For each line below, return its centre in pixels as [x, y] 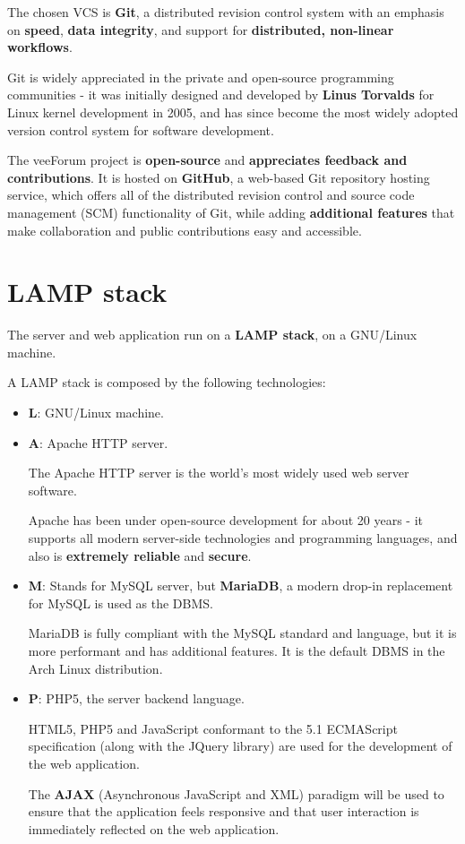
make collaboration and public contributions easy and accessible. [185, 230]
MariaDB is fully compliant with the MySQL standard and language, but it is [242, 633]
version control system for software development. [141, 129]
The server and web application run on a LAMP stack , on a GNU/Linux [212, 335]
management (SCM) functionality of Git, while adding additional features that [231, 212]
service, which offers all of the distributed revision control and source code [211, 195]
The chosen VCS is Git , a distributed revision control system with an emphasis [226, 12]
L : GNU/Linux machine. [96, 413]
